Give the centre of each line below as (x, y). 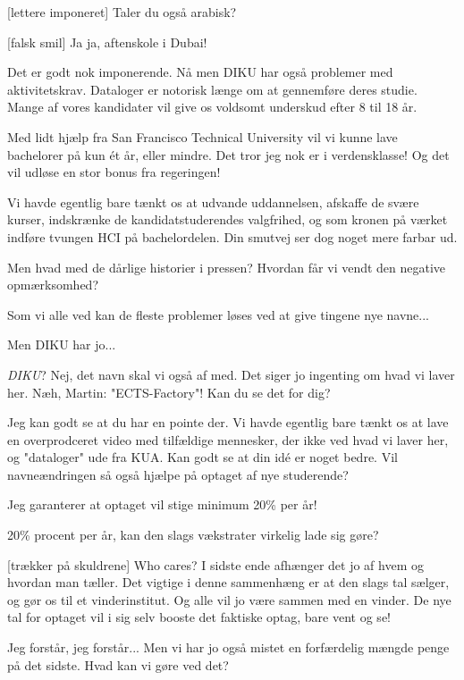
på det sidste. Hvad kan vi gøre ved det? (118, 664)
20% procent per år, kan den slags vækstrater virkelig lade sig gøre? (193, 535)
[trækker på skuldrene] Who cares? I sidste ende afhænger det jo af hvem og (215, 564)
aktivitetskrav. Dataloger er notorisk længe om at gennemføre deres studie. (212, 89)
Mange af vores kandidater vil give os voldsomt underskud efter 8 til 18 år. (212, 107)
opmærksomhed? (53, 285)
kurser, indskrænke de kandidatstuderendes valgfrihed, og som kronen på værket (228, 219)
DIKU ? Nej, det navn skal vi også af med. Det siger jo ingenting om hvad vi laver (231, 374)
